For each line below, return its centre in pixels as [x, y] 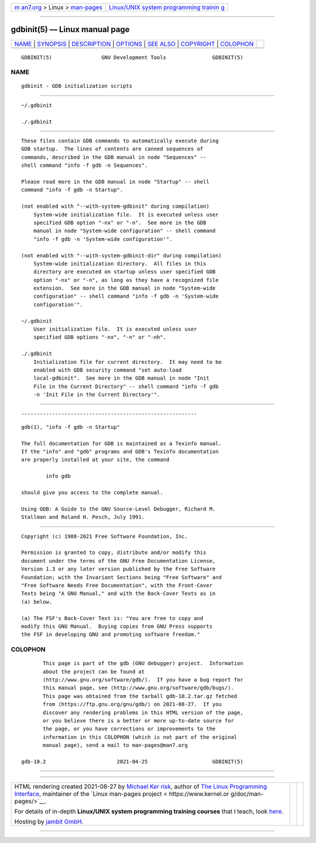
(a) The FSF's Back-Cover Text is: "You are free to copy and [112, 618]
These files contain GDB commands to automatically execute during [120, 141]
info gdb [58, 476]
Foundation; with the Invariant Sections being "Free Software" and [121, 577]
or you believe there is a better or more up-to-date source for [138, 720]
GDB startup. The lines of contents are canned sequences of [112, 149]
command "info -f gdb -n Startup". [72, 190]
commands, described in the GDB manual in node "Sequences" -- [114, 157]
